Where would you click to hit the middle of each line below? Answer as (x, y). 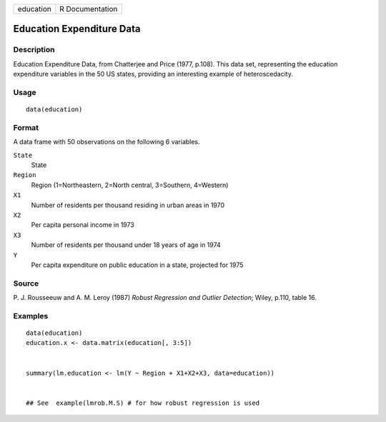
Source (26, 283)
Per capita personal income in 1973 (83, 225)
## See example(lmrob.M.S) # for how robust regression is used (143, 403)
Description (34, 50)
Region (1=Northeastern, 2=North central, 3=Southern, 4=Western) (130, 185)
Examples (31, 316)
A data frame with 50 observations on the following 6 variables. (107, 142)
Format (26, 127)
